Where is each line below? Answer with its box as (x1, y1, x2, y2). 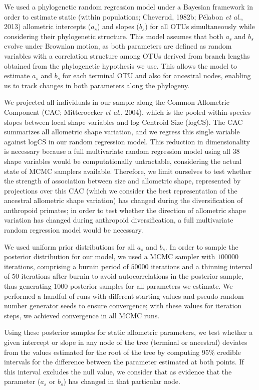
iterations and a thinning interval (151, 261, 253, 271)
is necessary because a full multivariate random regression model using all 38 (4, 146, 240, 156)
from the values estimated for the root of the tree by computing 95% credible (4, 346, 241, 357)
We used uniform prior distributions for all (4, 241, 135, 252)
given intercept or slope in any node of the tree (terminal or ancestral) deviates (4, 337, 247, 347)
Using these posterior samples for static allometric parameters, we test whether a (4, 327, 253, 337)
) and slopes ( (97, 21, 139, 32)
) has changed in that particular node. (63, 376, 180, 386)
